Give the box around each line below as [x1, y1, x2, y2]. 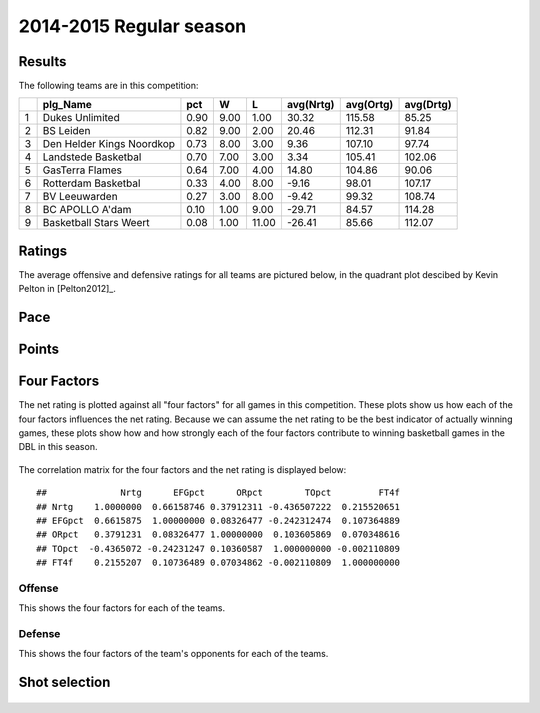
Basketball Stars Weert [42, 216, 150, 230]
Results [18, 53, 67, 70]
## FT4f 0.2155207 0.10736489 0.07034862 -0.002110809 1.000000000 [36, 557, 400, 569]
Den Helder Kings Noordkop [42, 137, 175, 151]
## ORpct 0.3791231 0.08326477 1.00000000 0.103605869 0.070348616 [36, 529, 400, 540]
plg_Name [42, 98, 92, 112]
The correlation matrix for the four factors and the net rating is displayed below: [18, 463, 347, 475]
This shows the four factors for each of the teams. [18, 602, 226, 614]
